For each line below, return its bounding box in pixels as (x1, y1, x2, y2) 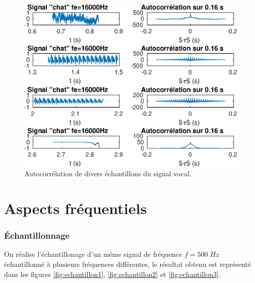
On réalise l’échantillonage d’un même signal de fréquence (4, 249, 182, 259)
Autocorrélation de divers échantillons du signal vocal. (24, 168, 192, 179)
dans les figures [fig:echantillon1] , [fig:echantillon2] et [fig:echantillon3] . (4, 268, 221, 279)
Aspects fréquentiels (4, 197, 147, 218)
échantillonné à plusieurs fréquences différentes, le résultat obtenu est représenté (4, 258, 251, 269)
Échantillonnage (4, 229, 70, 242)
